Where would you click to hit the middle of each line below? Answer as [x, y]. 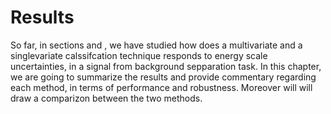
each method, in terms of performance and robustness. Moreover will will [161, 87]
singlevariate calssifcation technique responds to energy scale [139, 55]
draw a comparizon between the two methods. [106, 98]
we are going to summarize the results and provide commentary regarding [163, 77]
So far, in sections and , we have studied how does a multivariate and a [156, 45]
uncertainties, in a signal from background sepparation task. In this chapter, [166, 66]
